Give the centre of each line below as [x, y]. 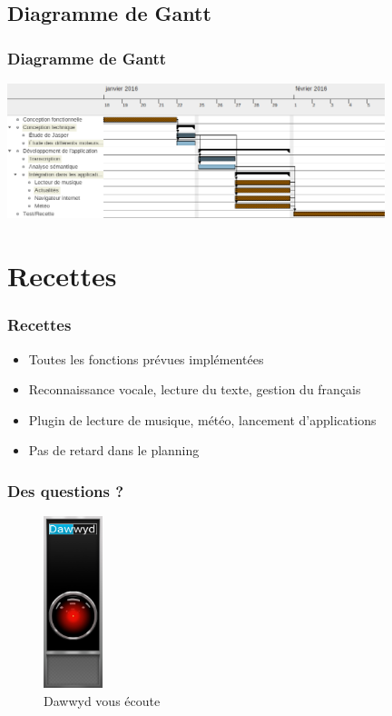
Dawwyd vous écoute [102, 700]
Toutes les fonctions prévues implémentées [146, 358]
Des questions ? [66, 490]
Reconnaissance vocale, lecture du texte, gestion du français [195, 389]
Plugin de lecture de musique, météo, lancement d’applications [202, 419]
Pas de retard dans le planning [114, 450]
